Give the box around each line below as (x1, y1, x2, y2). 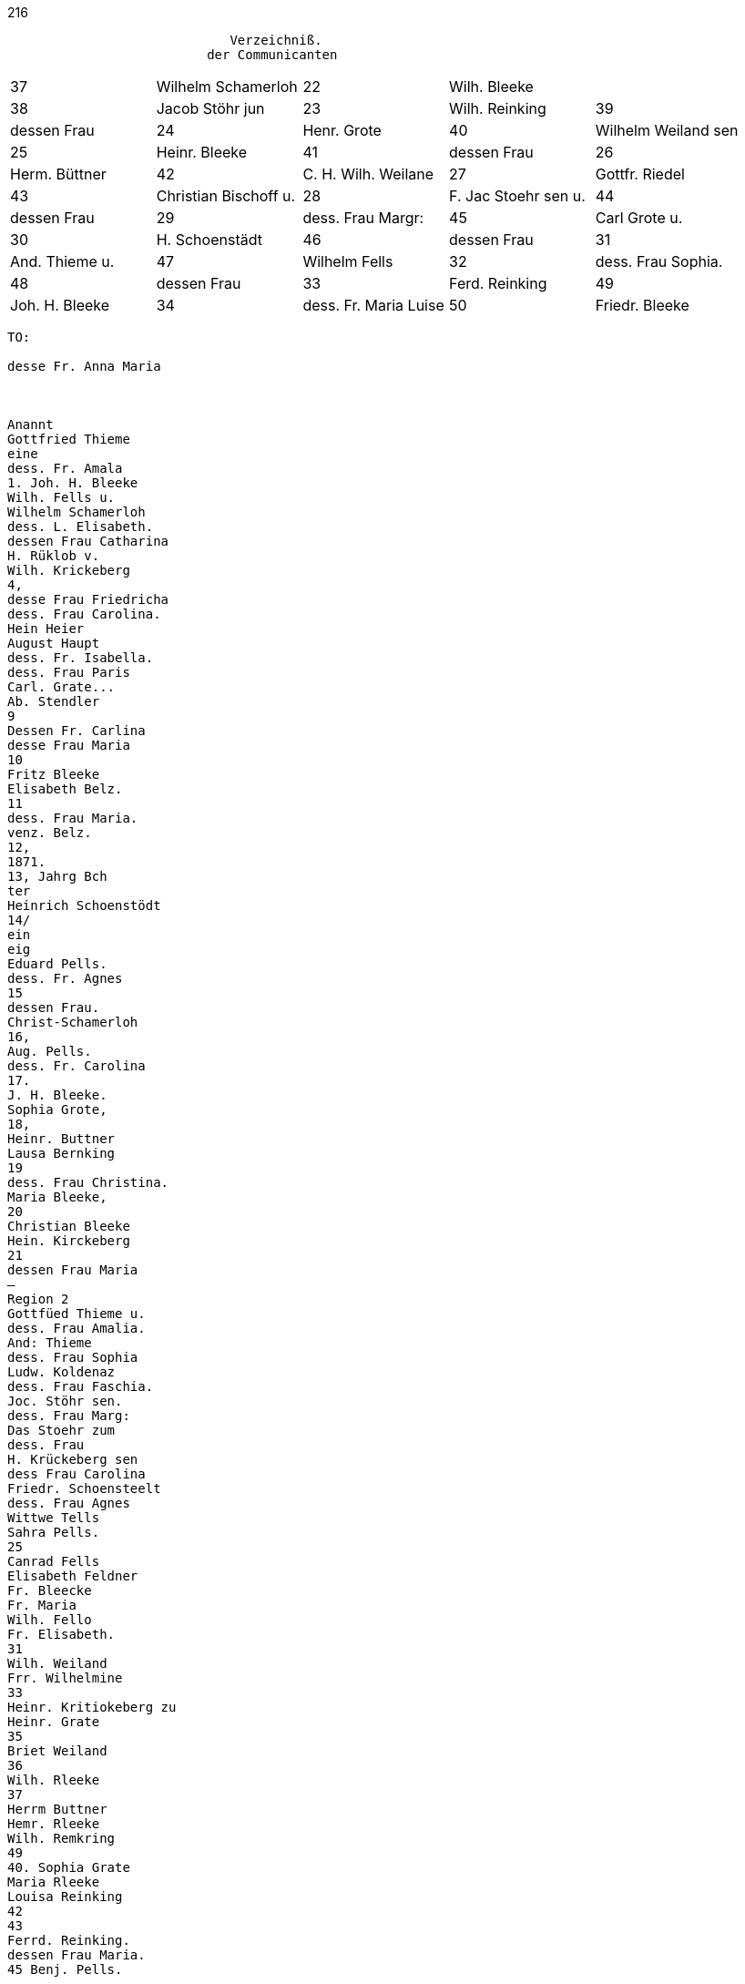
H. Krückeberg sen (7, 1452, 138, 1467)
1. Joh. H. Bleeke (7, 476, 138, 490)
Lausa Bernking (7, 1146, 116, 1161)
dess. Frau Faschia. (7, 1379, 154, 1394)
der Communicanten (207, 47, 338, 62)
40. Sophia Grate (7, 1860, 130, 1875)
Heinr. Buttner (7, 1131, 116, 1146)
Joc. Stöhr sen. (7, 1394, 123, 1408)
